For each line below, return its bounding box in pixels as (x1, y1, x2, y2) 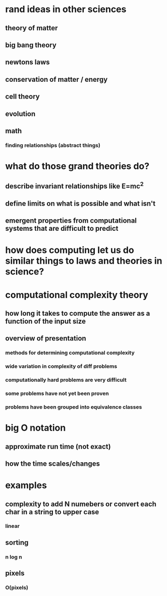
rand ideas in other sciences (5, 4, 127, 15)
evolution (5, 110, 36, 118)
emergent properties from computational (5, 216, 137, 225)
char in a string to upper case (5, 508, 99, 516)
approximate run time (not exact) (5, 442, 111, 451)
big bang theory (5, 40, 57, 49)
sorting (5, 538, 29, 547)
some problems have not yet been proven (5, 390, 109, 397)
